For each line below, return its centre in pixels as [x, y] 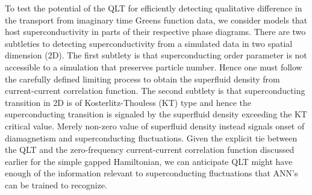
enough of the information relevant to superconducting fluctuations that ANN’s [151, 173]
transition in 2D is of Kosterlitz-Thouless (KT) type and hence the [128, 102]
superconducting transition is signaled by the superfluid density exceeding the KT [156, 114]
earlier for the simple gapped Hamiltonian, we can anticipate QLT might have [149, 161]
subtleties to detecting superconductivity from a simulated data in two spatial [149, 43]
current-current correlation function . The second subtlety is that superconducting [155, 91]
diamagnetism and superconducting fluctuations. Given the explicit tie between [151, 138]
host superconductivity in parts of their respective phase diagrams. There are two [155, 32]
